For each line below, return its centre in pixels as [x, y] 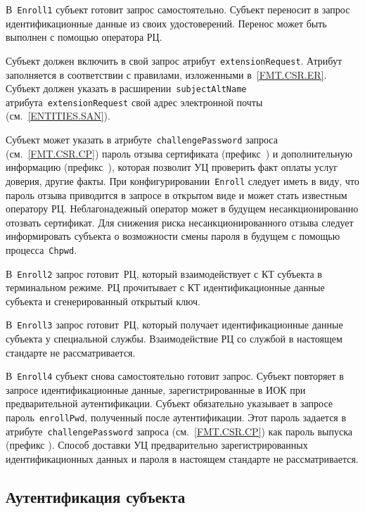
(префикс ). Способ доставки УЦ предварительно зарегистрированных [157, 445]
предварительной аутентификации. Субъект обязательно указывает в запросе [169, 403]
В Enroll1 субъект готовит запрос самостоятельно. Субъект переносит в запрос [178, 9]
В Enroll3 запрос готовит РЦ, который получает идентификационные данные [174, 325]
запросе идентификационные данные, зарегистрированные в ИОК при [156, 389]
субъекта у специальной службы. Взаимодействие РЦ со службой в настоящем [174, 339]
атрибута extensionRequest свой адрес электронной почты [134, 102]
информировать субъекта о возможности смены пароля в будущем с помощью [173, 236]
